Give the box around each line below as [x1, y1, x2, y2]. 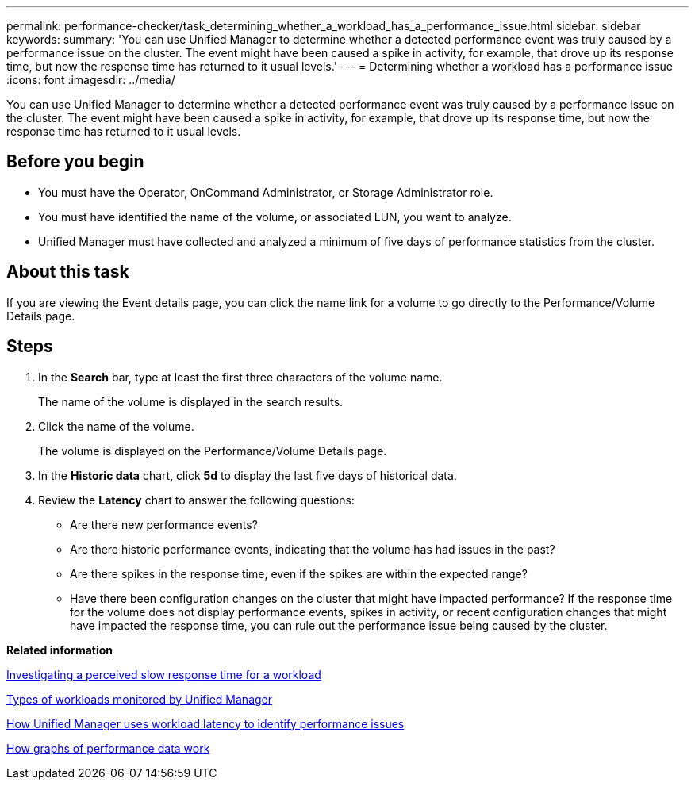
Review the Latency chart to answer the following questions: [38, 493, 355, 507]
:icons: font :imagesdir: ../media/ [6, 73, 175, 86]
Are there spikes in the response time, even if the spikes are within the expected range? [70, 566, 528, 581]
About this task [6, 262, 129, 282]
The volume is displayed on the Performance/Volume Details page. [38, 443, 387, 458]
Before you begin [6, 151, 144, 172]
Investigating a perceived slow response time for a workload [6, 667, 321, 681]
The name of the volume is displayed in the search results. [38, 394, 344, 408]
